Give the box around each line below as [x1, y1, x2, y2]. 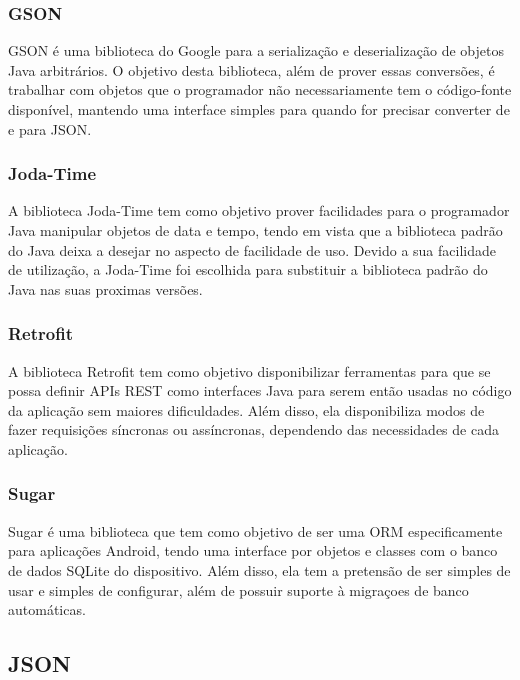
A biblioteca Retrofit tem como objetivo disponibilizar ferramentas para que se [8, 360, 491, 381]
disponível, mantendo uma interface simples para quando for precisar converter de [8, 99, 510, 119]
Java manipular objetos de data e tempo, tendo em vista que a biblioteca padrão [8, 220, 503, 240]
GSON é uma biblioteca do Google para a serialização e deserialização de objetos [8, 40, 504, 61]
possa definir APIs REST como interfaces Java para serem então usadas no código [8, 380, 512, 401]
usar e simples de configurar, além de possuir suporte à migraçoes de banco [8, 579, 469, 600]
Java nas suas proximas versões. [8, 278, 203, 299]
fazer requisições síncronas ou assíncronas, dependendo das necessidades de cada [8, 419, 499, 440]
